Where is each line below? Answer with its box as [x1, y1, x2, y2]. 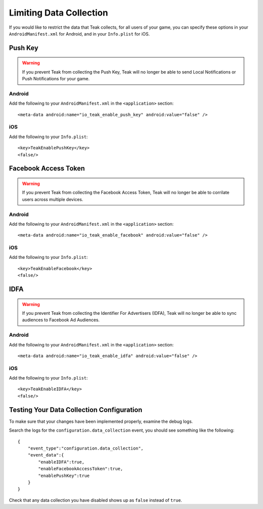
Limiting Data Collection [9, 7, 108, 18]
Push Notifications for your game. [22, 76, 90, 82]
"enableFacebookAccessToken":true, [38, 466, 123, 472]
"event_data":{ [27, 453, 64, 458]
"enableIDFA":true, [38, 459, 85, 465]
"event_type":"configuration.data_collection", [27, 445, 144, 451]
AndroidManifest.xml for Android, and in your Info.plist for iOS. [9, 31, 150, 36]
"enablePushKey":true [38, 473, 90, 478]
